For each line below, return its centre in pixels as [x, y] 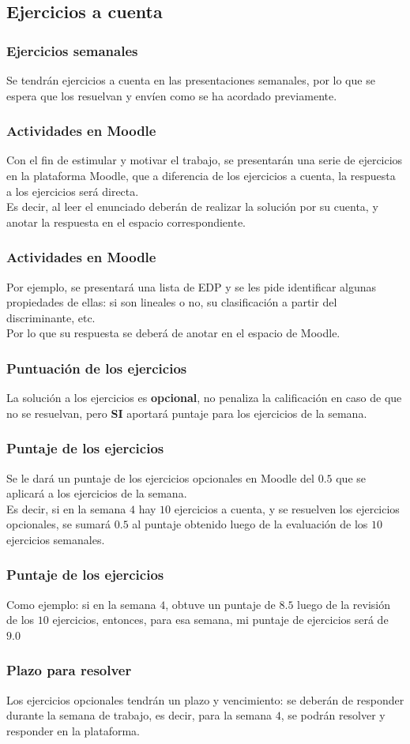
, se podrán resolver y [333, 715]
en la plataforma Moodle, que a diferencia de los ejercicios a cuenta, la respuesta [201, 175]
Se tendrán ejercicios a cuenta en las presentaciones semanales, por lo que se [191, 80]
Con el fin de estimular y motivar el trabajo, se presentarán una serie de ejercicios [205, 160]
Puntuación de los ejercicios [97, 368]
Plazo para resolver [69, 670]
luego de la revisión [344, 604]
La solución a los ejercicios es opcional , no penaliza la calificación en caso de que [204, 398]
